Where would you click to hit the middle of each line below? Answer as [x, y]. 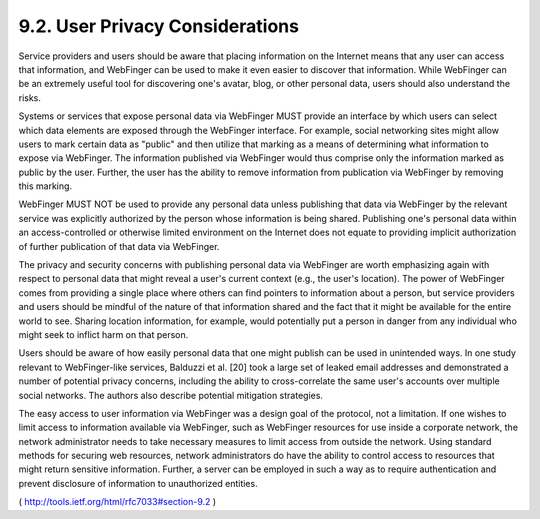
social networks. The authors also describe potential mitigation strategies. [171, 395]
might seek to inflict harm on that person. [103, 334]
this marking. [45, 186]
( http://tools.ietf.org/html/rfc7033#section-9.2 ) [117, 502]
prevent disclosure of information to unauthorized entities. [138, 483]
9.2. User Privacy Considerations [159, 26]
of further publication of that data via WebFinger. [119, 246]
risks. [30, 97]
